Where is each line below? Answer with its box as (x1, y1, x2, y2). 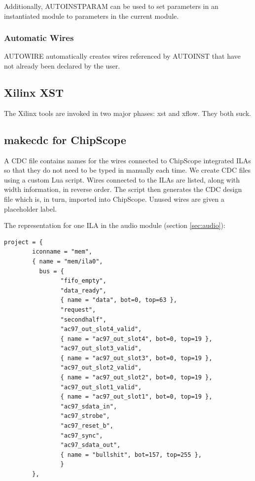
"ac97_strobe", (60, 412, 110, 420)
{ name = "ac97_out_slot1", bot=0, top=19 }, (60, 393, 213, 401)
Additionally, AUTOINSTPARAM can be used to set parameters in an (4, 1, 219, 11)
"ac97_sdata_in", (60, 403, 117, 410)
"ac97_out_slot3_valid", (60, 345, 142, 352)
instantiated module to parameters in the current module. (4, 10, 179, 21)
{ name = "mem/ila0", (32, 258, 103, 265)
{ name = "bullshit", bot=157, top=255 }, (60, 451, 202, 458)
